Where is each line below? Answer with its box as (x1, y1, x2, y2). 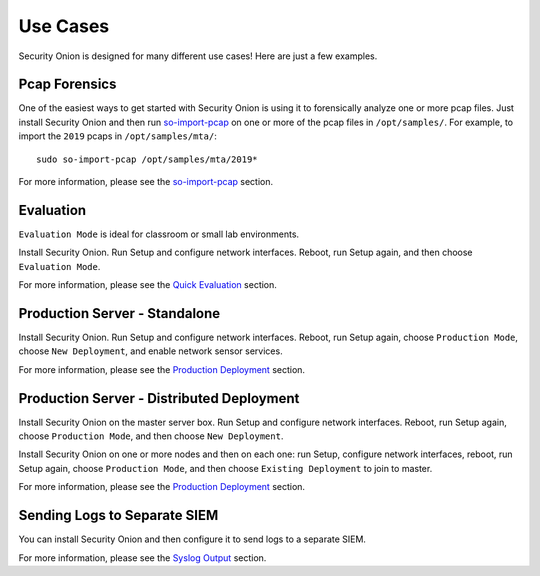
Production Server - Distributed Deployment (18, 390, 300, 407)
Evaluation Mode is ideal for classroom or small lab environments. (18, 228, 300, 240)
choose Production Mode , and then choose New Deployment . (18, 430, 284, 442)
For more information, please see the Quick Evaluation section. (18, 279, 277, 291)
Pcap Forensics (18, 76, 117, 93)
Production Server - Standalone (18, 305, 221, 322)
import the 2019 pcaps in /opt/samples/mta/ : (18, 130, 217, 142)
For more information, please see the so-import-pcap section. (18, 176, 274, 188)
